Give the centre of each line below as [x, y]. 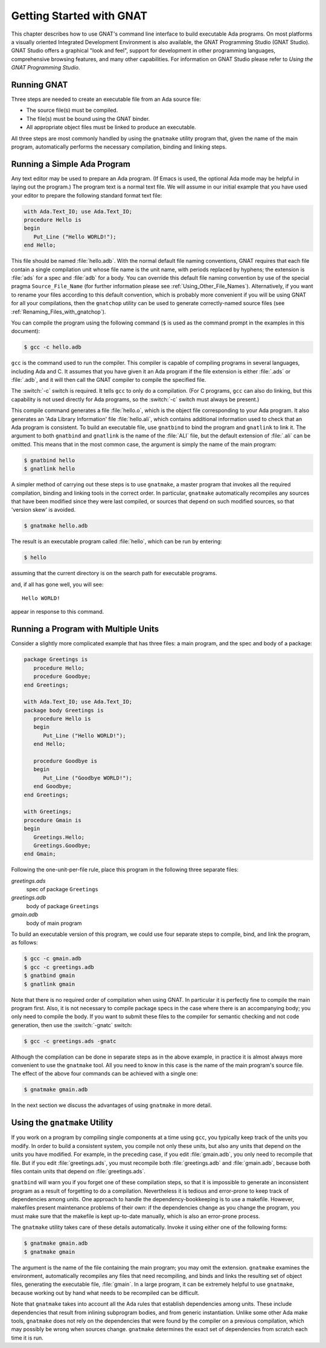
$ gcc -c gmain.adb [53, 959]
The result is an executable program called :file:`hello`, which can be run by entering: [117, 541]
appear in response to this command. [58, 612]
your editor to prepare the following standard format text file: [87, 195]
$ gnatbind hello [50, 460]
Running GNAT [40, 85]
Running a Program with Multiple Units [85, 629]
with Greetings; [48, 812]
